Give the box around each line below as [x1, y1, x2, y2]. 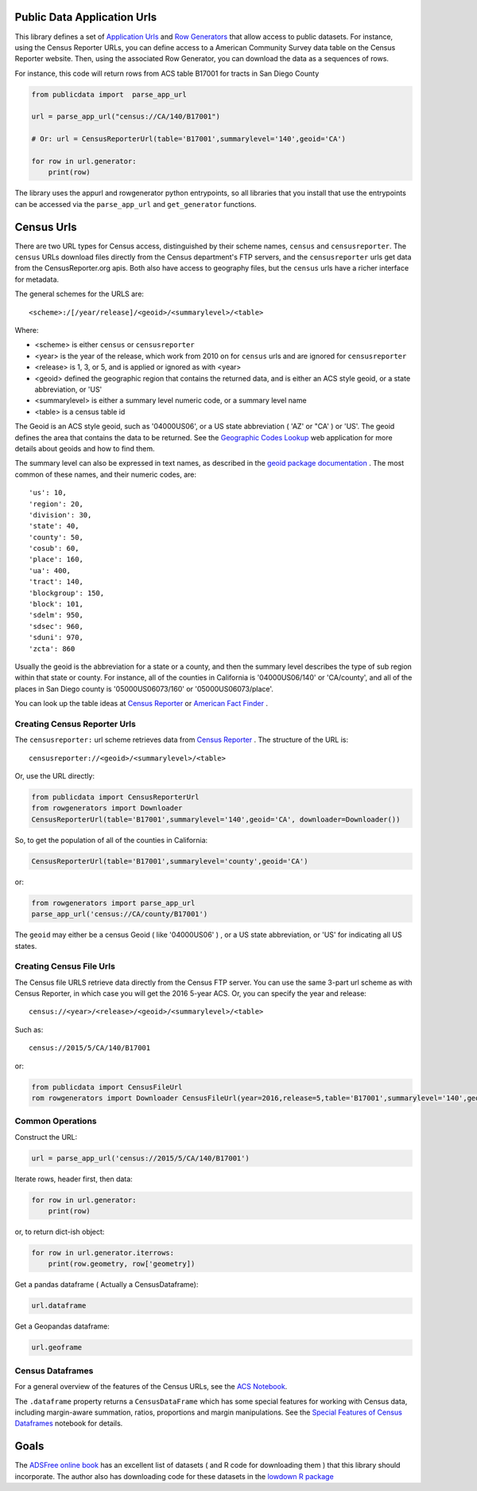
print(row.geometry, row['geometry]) [48, 1259, 196, 1269]
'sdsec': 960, [29, 622, 83, 630]
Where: [14, 326, 39, 335]
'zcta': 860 [29, 644, 76, 653]
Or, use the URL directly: [14, 771, 95, 781]
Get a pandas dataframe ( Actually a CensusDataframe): [14, 1280, 199, 1290]
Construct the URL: [14, 1132, 78, 1142]
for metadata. [14, 275, 60, 284]
